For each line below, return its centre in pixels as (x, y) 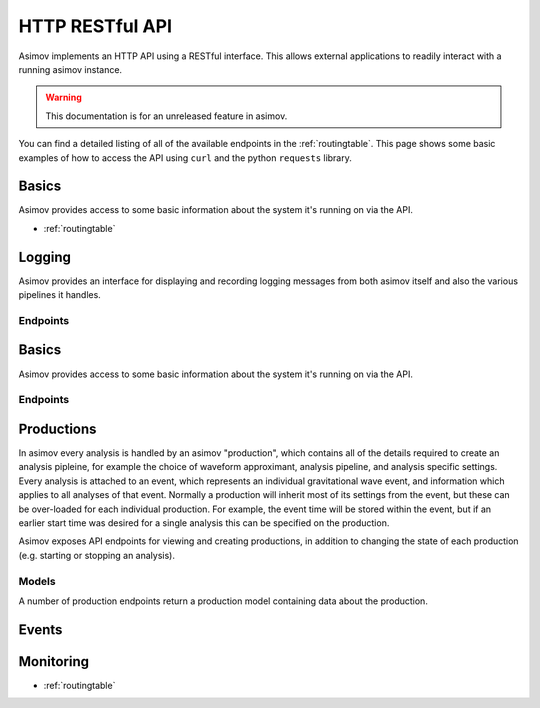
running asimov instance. (70, 69)
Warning (63, 97)
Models (37, 581)
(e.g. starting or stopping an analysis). (96, 555)
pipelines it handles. (60, 295)
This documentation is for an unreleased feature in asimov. (166, 116)
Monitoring (54, 661)
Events (40, 629)
